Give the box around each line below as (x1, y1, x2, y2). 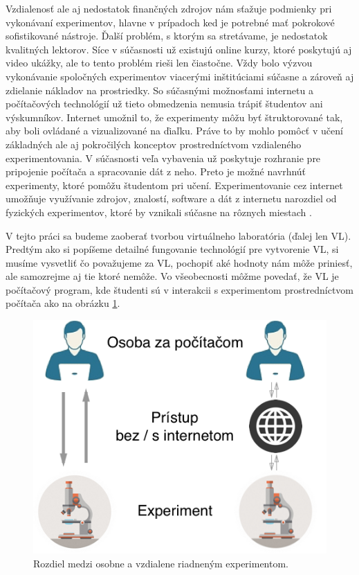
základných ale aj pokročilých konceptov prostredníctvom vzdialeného (6, 136, 302, 151)
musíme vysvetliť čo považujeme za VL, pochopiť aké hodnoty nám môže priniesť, (6, 255, 353, 269)
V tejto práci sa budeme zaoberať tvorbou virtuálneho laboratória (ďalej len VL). (6, 228, 351, 242)
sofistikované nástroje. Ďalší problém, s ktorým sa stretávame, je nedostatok (6, 28, 328, 43)
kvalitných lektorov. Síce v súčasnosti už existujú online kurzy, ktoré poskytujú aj (6, 42, 352, 56)
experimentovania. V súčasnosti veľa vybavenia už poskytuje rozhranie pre (6, 150, 321, 165)
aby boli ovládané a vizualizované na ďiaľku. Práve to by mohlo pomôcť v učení (6, 123, 343, 138)
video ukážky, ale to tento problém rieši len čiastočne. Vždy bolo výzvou (6, 55, 313, 70)
